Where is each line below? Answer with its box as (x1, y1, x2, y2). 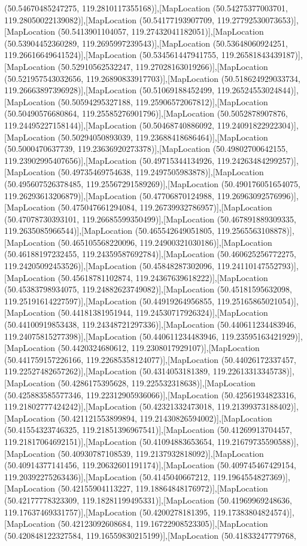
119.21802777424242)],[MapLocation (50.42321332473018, (4, 400, 215, 413)
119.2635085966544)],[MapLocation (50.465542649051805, (4, 224, 215, 237)
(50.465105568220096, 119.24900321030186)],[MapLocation (57, 236, 272, 248)
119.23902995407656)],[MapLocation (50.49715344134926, (4, 154, 215, 166)
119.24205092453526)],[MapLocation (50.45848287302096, (4, 260, 215, 272)
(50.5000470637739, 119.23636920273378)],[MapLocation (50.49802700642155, (4, 142, 288, 155)
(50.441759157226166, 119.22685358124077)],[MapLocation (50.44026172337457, (4, 353, 296, 365)
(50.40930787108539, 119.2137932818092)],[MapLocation (57, 447, 264, 459)
